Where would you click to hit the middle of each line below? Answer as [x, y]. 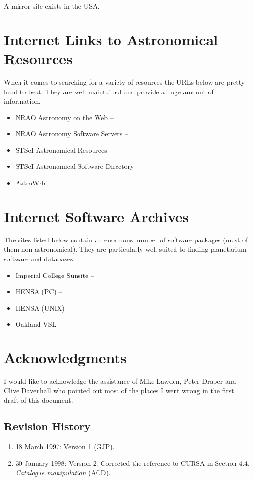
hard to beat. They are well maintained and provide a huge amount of [109, 91]
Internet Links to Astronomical [111, 39]
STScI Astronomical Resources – [64, 150]
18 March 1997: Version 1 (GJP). [65, 447]
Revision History [47, 426]
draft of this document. [39, 400]
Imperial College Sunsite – [55, 275]
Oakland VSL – [39, 324]
